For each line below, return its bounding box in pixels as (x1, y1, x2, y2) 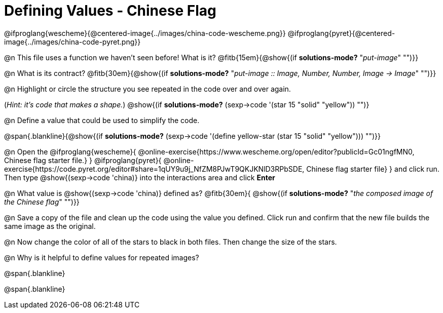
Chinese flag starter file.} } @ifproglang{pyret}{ (4, 155, 162, 165)
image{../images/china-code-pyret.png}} (4, 37, 141, 46)
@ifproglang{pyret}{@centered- (287, 28, 395, 37)
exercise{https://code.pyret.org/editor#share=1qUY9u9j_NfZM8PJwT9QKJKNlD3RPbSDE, (4, 164, 305, 173)
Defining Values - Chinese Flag (4, 2, 216, 19)
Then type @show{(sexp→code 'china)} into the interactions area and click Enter (4, 173, 275, 182)
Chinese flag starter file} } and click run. (306, 164, 439, 173)
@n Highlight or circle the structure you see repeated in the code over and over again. (4, 84, 291, 93)
